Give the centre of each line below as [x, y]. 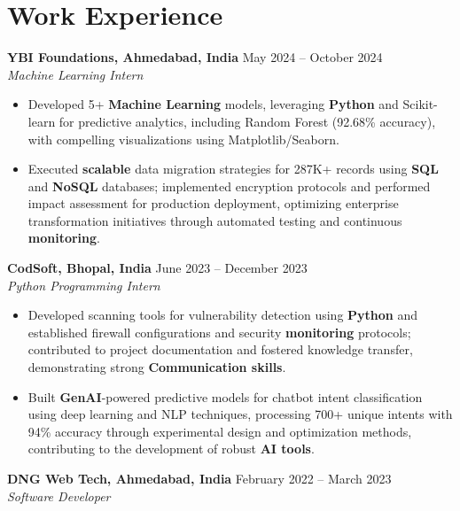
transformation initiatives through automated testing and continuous [215, 220]
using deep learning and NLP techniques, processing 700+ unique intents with [240, 414]
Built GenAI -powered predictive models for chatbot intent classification [225, 396]
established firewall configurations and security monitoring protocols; [219, 332]
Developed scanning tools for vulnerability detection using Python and [222, 315]
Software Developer [59, 496]
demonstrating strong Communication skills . [157, 367]
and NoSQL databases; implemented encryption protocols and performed [229, 186]
